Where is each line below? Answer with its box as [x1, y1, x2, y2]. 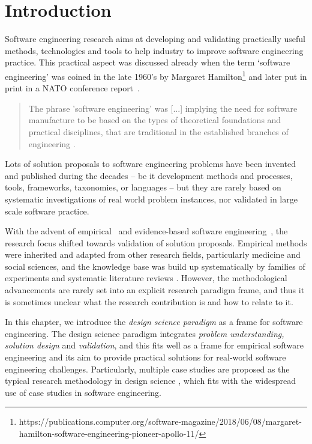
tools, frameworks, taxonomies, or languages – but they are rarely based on [5, 181, 281, 193]
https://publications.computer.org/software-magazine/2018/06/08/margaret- [19, 415, 302, 428]
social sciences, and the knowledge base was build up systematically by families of [5, 260, 305, 272]
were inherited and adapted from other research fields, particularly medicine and [5, 248, 301, 261]
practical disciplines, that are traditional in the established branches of [28, 125, 289, 138]
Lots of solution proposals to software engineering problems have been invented [5, 157, 296, 170]
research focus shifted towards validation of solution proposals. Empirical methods [5, 236, 307, 249]
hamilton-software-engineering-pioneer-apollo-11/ [19, 427, 199, 439]
